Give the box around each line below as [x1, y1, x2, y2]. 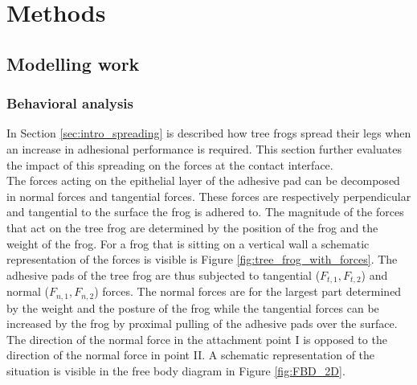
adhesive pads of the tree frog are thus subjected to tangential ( [6, 266, 321, 283]
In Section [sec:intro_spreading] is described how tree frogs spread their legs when [6, 125, 411, 141]
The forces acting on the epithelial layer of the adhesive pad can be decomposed [6, 172, 400, 189]
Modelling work [6, 51, 140, 76]
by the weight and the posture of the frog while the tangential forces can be [6, 299, 379, 316]
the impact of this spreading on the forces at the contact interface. [6, 156, 333, 173]
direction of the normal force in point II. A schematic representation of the [6, 346, 375, 363]
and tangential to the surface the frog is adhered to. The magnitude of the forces [6, 203, 404, 220]
